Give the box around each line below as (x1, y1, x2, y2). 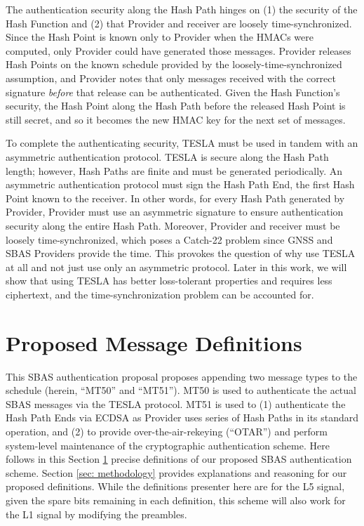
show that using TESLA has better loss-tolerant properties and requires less (6, 273, 332, 288)
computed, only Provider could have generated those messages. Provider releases (6, 43, 351, 58)
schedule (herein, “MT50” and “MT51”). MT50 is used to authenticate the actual (6, 383, 356, 397)
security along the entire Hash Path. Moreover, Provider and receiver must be (6, 218, 340, 232)
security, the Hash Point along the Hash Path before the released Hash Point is (6, 98, 346, 113)
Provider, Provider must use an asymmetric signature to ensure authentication (6, 204, 344, 219)
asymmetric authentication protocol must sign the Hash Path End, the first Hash (6, 177, 355, 192)
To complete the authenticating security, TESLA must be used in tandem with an (6, 136, 358, 150)
